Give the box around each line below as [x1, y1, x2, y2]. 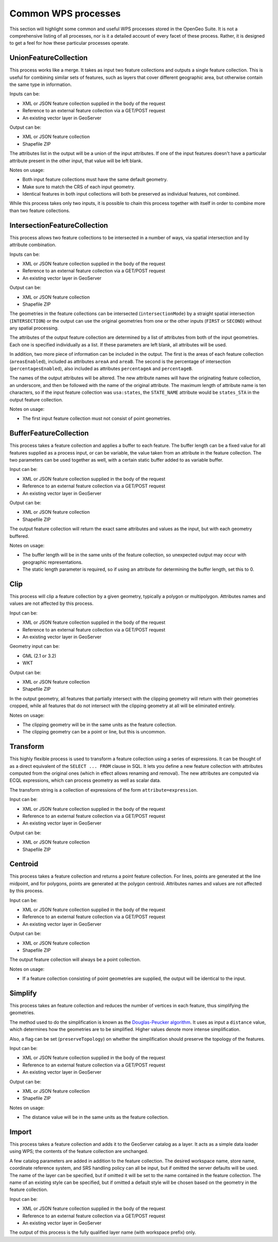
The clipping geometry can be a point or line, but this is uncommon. [22, 729, 166, 735]
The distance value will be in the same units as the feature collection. [22, 1114, 169, 1121]
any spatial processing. [9, 325, 59, 331]
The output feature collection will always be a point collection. [9, 956, 141, 963]
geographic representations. [22, 559, 83, 565]
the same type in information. [9, 81, 72, 88]
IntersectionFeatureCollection [9, 221, 108, 230]
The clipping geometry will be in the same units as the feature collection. [22, 721, 177, 728]
